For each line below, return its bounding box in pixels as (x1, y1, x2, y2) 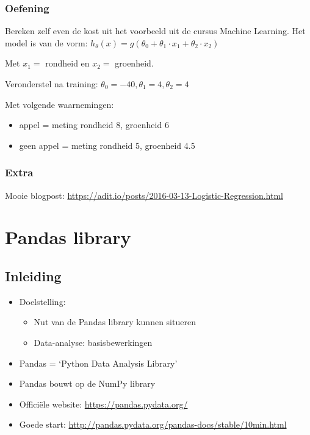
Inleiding (5, 266, 62, 285)
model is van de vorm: (5, 36, 88, 49)
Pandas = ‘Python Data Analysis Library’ (19, 356, 178, 369)
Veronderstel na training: (5, 77, 98, 90)
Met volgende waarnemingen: (5, 98, 114, 110)
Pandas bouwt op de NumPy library (19, 377, 156, 390)
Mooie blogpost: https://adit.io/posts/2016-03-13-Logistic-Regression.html (5, 189, 283, 201)
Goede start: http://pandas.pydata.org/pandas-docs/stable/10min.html (19, 418, 287, 431)
